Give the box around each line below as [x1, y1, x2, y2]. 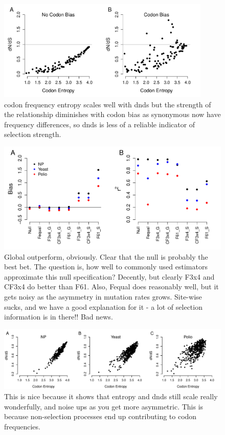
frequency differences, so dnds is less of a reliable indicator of [4, 119, 195, 129]
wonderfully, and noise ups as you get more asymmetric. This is [4, 401, 204, 411]
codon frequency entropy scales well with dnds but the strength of [4, 99, 211, 109]
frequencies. [4, 421, 40, 431]
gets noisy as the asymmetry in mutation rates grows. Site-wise [4, 291, 202, 302]
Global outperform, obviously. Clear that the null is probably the [4, 251, 208, 262]
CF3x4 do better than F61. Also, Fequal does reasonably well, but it [4, 281, 219, 292]
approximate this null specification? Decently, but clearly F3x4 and [4, 271, 215, 282]
